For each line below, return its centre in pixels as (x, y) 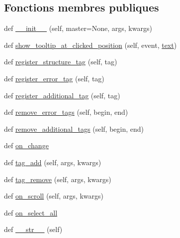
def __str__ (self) (33, 229)
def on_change (26, 145)
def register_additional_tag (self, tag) (62, 95)
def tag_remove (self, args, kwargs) (58, 179)
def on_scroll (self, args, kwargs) (54, 196)
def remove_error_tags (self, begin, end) (66, 112)
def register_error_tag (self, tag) (54, 78)
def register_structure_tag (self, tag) (61, 62)
